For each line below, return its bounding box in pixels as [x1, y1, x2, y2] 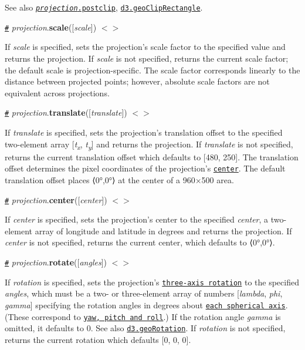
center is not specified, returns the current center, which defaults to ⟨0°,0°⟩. [5, 236, 275, 248]
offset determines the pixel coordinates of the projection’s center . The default [5, 162, 286, 174]
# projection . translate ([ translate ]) [5, 106, 127, 119]
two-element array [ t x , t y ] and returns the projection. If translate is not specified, [5, 137, 293, 152]
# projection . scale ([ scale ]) [5, 21, 97, 33]
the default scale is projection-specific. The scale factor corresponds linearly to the [5, 63, 300, 76]
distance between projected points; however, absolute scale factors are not [5, 75, 270, 87]
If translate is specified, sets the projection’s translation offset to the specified [5, 126, 283, 138]
